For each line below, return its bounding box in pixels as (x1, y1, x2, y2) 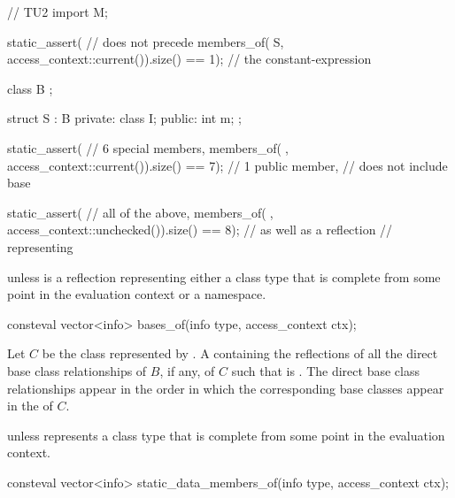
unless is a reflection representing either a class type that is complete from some (7, 267, 441, 286)
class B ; (7, 79, 53, 97)
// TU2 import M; (7, 3, 108, 20)
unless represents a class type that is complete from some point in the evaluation (7, 425, 445, 444)
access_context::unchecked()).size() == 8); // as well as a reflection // (7, 220, 393, 239)
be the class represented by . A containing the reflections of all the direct (42, 344, 438, 363)
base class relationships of (7, 361, 147, 379)
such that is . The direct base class (231, 361, 420, 379)
